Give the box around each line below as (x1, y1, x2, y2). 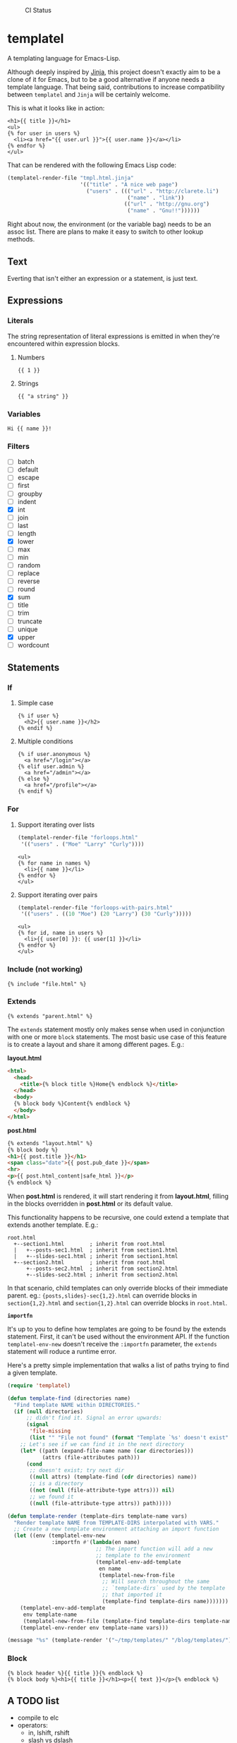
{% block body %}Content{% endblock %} (13, 1101, 131, 1108)
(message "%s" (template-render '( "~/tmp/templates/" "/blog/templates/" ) (7, 1637, 232, 1644)
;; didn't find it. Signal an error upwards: (25, 1415, 162, 1422)
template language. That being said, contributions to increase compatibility (7, 83, 225, 91)
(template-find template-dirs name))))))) (102, 1598, 229, 1605)
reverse (17, 577, 40, 585)
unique (17, 625, 38, 633)
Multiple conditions (17, 737, 74, 745)
